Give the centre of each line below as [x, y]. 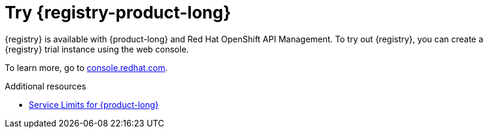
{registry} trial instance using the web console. [97, 49]
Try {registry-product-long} [118, 13]
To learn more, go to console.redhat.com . [86, 67]
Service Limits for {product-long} [94, 104]
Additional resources [45, 86]
